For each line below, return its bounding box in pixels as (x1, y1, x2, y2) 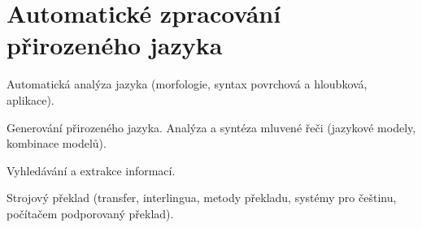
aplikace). (7, 91, 54, 108)
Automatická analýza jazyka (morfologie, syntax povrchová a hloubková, (7, 75, 368, 92)
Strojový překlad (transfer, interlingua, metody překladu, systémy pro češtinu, (7, 189, 397, 206)
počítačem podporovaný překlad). (7, 204, 174, 222)
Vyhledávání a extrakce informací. (7, 161, 176, 179)
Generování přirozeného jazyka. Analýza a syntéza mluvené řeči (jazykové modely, (7, 118, 416, 136)
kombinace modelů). (7, 135, 107, 152)
